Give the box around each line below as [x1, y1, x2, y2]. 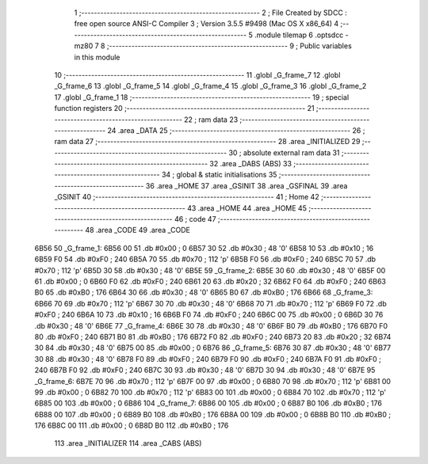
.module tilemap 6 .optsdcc [254, 30, 344, 40]
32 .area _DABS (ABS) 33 [209, 159, 292, 169]
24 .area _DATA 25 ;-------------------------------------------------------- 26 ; [107, 125, 365, 135]
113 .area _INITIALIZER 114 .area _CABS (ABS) [54, 439, 202, 448]
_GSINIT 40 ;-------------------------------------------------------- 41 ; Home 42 [54, 192, 320, 202]
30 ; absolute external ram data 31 [228, 147, 340, 158]
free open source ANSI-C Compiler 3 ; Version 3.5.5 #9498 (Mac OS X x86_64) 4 [74, 19, 339, 29]
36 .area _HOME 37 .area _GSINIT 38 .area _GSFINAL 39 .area [145, 181, 348, 190]
